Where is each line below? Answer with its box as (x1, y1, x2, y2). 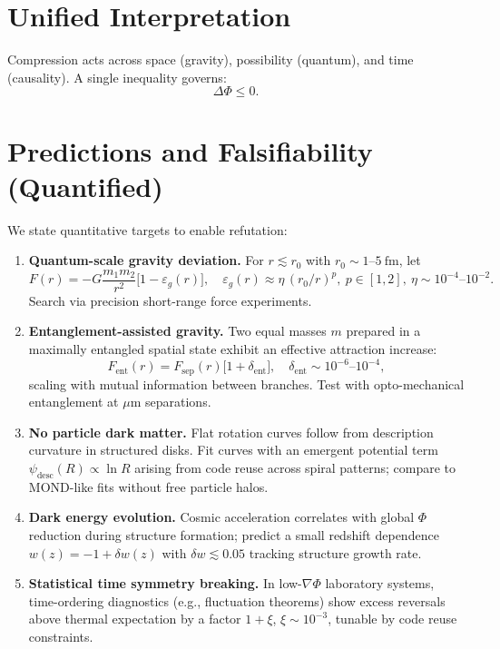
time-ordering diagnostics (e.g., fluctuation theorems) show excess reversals (28, 591, 446, 610)
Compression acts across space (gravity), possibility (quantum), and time (7, 50, 414, 69)
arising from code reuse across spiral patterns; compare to (134, 457, 456, 477)
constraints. (28, 626, 93, 645)
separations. (145, 392, 211, 411)
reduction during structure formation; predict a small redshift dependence (28, 525, 439, 544)
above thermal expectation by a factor (28, 609, 241, 628)
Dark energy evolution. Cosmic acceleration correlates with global (28, 507, 415, 526)
